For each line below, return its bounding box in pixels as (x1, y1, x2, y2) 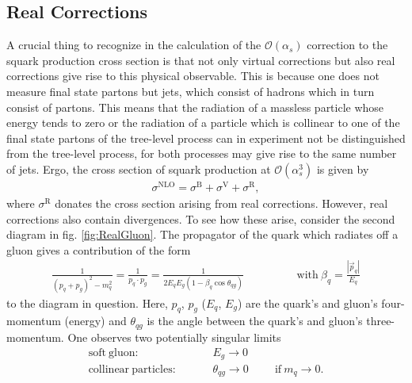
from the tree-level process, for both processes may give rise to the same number (6, 145, 397, 162)
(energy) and (64, 312, 127, 329)
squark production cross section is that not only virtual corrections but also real (6, 52, 395, 68)
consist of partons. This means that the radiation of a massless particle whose (6, 98, 384, 115)
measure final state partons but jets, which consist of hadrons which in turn (6, 82, 375, 99)
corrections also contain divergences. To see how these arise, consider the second (6, 210, 395, 227)
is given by (316, 160, 369, 177)
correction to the (307, 36, 388, 53)
